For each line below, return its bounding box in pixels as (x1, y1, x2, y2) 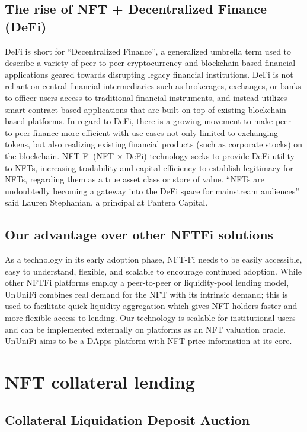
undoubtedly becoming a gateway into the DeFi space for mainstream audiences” (5, 184, 299, 197)
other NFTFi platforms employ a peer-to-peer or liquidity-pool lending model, (5, 276, 289, 289)
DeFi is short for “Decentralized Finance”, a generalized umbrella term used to (5, 45, 292, 57)
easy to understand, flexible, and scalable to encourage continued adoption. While (5, 264, 302, 277)
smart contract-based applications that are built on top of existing (5, 103, 246, 115)
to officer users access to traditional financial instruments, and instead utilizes (5, 91, 287, 103)
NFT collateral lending (5, 370, 195, 394)
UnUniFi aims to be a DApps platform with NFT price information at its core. (5, 335, 292, 347)
